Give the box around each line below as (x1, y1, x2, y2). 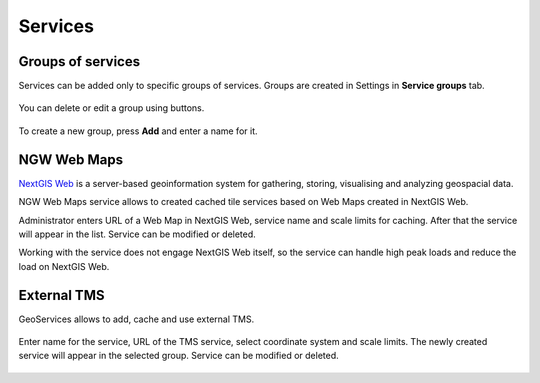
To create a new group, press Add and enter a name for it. (18, 125, 258, 137)
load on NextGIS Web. (18, 260, 110, 272)
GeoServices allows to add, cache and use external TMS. (18, 313, 255, 325)
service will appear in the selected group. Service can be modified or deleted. (18, 350, 339, 362)
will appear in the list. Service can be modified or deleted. (18, 228, 257, 240)
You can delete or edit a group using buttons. (18, 102, 205, 114)
